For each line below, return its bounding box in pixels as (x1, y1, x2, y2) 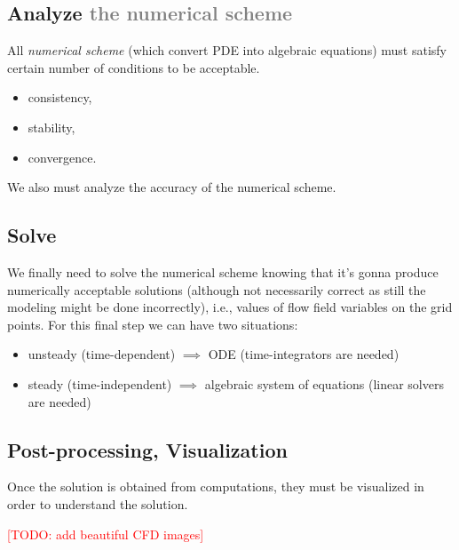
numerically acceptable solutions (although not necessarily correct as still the (7, 280, 426, 299)
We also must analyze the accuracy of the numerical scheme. (7, 178, 336, 196)
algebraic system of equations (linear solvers (204, 374, 444, 393)
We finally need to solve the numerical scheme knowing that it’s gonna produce (7, 262, 439, 281)
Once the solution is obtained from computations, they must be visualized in (7, 477, 424, 496)
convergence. (28, 147, 97, 166)
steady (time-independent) (28, 374, 172, 393)
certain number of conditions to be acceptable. (7, 58, 260, 76)
